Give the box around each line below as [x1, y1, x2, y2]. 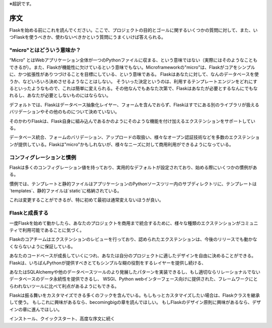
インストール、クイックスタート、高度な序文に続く [9, 315, 115, 322]
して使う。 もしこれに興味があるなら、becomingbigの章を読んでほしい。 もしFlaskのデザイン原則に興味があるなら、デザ [9, 299, 261, 305]
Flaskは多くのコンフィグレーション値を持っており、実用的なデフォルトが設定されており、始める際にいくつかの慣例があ [9, 164, 257, 170]
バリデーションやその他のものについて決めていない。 [9, 109, 120, 115]
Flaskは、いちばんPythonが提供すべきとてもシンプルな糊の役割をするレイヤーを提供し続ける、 [9, 259, 207, 266]
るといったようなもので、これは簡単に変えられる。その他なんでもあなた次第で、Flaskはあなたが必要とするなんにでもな [9, 86, 258, 91]
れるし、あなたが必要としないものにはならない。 [9, 92, 111, 98]
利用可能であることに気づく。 [22, 227, 85, 233]
